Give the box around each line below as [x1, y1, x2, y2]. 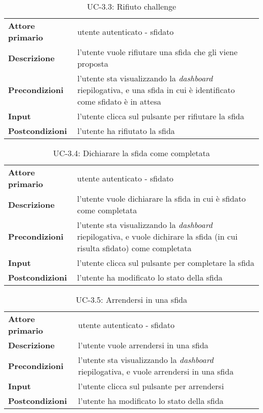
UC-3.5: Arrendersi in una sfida [76, 294, 187, 305]
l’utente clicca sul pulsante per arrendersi [78, 380, 224, 392]
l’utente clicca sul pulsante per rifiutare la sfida [77, 110, 244, 122]
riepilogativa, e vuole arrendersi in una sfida [78, 365, 234, 377]
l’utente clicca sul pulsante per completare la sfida [77, 257, 254, 268]
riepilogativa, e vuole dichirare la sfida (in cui [77, 231, 238, 242]
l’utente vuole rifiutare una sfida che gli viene [77, 46, 238, 58]
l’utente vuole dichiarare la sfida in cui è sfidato [77, 193, 246, 204]
